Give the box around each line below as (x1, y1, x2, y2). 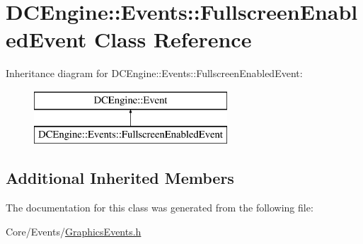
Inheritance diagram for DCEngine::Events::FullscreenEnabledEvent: (6, 66, 303, 81)
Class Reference (93, 25, 252, 54)
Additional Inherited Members (6, 167, 234, 189)
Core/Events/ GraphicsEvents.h (6, 223, 142, 238)
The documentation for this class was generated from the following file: (6, 200, 313, 215)
